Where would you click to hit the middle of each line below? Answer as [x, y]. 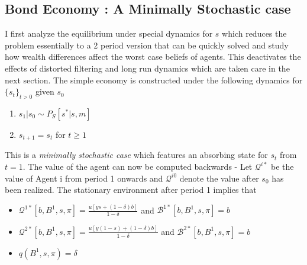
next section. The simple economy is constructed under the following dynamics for [154, 80]
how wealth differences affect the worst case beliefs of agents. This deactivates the [153, 56]
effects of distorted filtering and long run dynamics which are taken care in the [147, 68]
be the [282, 167]
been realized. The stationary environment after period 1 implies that [131, 190]
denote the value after [219, 178]
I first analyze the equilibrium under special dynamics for [109, 33]
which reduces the [254, 33]
